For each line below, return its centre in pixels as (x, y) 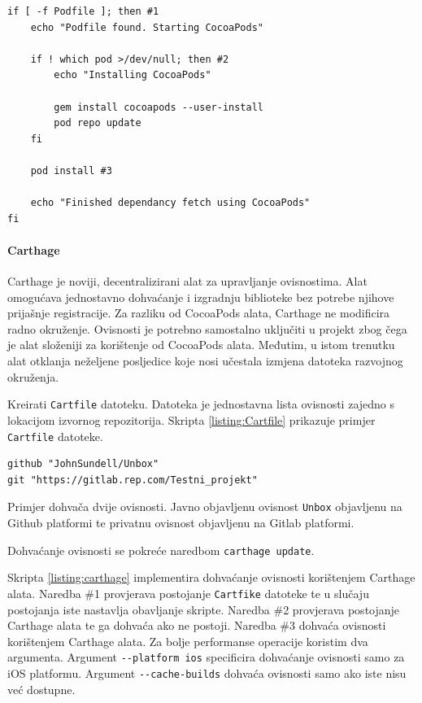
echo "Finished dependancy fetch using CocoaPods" (170, 203)
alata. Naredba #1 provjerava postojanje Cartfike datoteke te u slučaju (188, 593)
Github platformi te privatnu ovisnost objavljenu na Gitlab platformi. (181, 523)
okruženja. (33, 376)
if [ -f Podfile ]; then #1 (83, 11)
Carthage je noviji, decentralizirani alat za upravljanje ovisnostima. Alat (187, 281)
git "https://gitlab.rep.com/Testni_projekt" (133, 480)
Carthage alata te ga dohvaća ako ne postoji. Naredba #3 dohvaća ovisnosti (197, 625)
